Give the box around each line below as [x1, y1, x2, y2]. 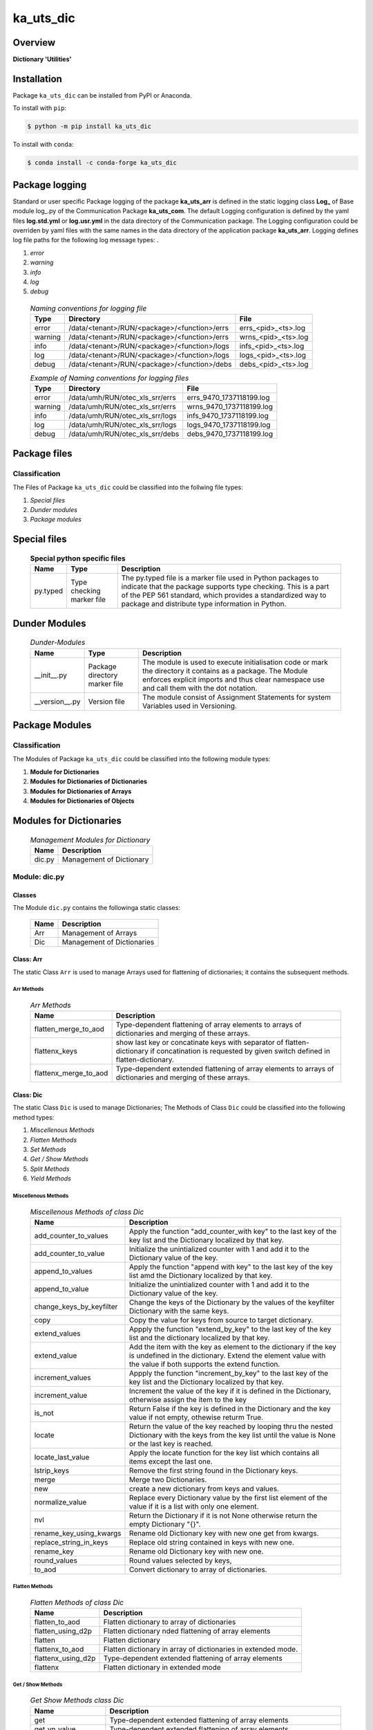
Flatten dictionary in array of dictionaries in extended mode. [103, 1644, 298, 1654]
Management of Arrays [61, 928, 137, 938]
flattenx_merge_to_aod [34, 1068, 108, 1078]
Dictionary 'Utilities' [12, 55, 72, 64]
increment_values [34, 1372, 91, 1382]
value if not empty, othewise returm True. [128, 1412, 264, 1422]
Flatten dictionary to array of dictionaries [103, 1617, 236, 1627]
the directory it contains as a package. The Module [142, 666, 308, 675]
